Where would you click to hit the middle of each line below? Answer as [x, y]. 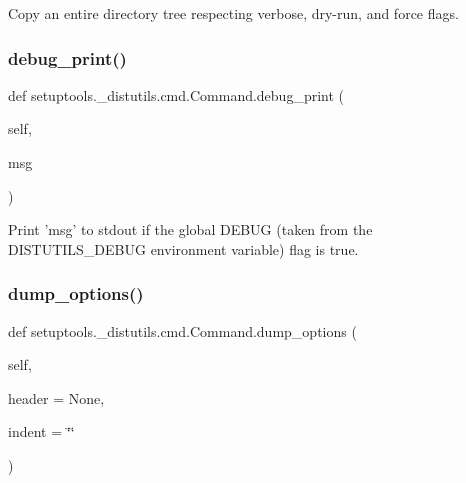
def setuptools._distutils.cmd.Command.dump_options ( [182, 330]
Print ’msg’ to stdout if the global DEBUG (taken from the [190, 229]
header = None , [56, 397]
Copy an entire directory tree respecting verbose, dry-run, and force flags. [233, 13]
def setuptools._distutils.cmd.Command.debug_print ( [176, 94]
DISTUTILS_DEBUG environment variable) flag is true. [183, 248]
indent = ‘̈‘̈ [41, 431]
